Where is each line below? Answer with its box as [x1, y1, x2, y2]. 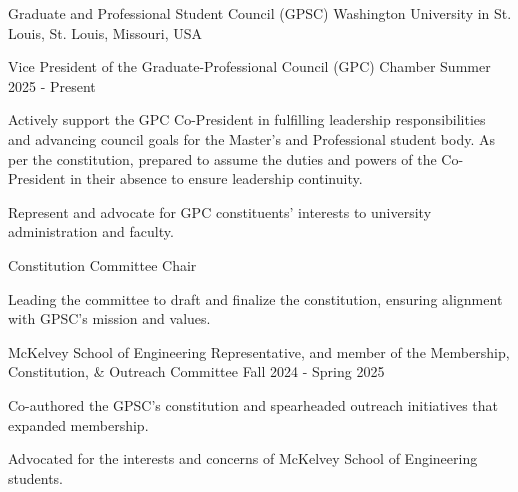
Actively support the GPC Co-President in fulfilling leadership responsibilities [8, 109, 486, 130]
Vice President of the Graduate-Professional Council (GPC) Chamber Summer [8, 56, 491, 77]
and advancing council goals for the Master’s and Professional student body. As [8, 128, 496, 149]
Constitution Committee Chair [8, 254, 197, 275]
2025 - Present [8, 75, 96, 96]
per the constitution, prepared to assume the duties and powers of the [8, 148, 437, 169]
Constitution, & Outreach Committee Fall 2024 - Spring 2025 [8, 361, 385, 382]
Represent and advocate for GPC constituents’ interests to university [8, 201, 432, 222]
